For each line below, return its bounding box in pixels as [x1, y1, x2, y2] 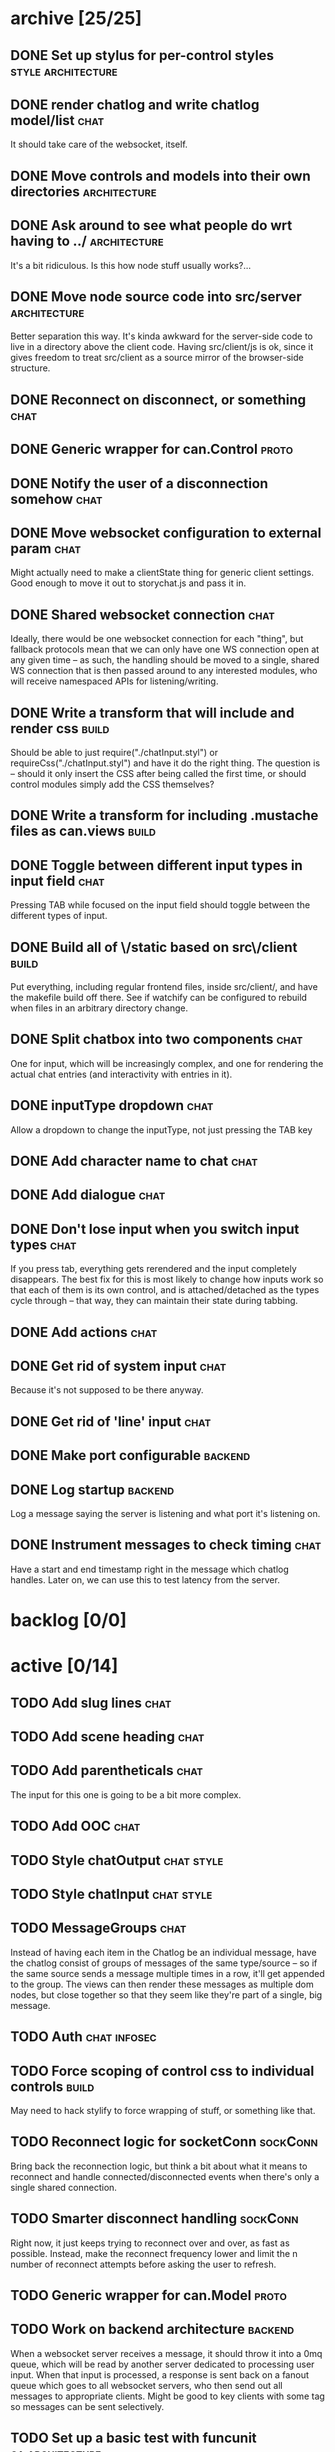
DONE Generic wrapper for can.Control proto [10, 441, 294, 458]
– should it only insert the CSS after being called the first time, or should [10, 768, 307, 780]
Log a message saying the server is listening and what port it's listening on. [10, 1508, 321, 1520]
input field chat [10, 872, 105, 889]
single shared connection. [10, 2181, 118, 2193]
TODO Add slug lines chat [10, 1694, 172, 1711]
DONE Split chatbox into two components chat [10, 1031, 303, 1048]
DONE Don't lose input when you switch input [10, 1220, 300, 1237]
